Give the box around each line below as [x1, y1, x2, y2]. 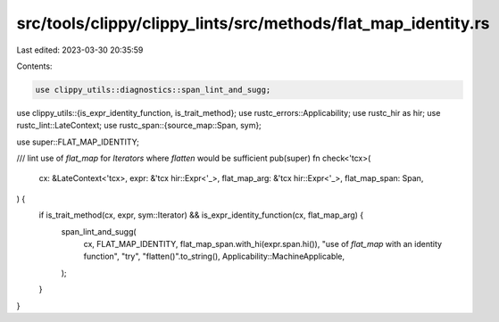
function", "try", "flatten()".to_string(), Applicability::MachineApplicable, [83, 251, 345, 262]
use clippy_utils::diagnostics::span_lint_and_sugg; [35, 85, 271, 95]
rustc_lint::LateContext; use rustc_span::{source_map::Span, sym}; [16, 120, 262, 131]
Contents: [16, 61, 53, 71]
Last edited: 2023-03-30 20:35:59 [16, 45, 144, 55]
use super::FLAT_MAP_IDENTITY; [16, 136, 140, 147]
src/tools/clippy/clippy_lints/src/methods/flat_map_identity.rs [16, 13, 490, 33]
